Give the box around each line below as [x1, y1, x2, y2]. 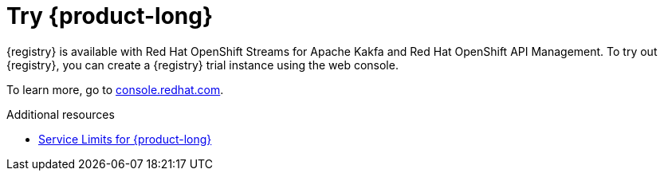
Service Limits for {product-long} [38, 132, 212, 146]
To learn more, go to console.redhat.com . [6, 82, 224, 96]
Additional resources [6, 107, 115, 121]
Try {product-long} [6, 2, 214, 29]
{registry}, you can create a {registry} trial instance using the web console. [6, 57, 399, 72]
